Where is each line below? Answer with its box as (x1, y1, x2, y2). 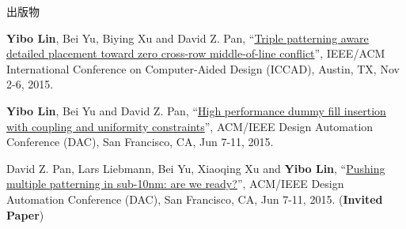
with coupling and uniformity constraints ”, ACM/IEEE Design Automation (6, 118, 374, 134)
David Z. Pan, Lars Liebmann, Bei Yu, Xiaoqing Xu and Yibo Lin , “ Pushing (6, 160, 385, 176)
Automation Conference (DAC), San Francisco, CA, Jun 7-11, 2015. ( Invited (6, 190, 383, 207)
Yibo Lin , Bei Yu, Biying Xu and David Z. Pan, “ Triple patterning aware (6, 29, 369, 46)
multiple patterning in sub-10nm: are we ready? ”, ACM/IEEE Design (6, 175, 344, 192)
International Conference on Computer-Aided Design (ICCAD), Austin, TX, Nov (6, 60, 400, 77)
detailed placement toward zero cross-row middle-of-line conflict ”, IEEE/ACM (6, 45, 385, 62)
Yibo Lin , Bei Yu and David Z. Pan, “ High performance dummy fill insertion (6, 102, 386, 118)
